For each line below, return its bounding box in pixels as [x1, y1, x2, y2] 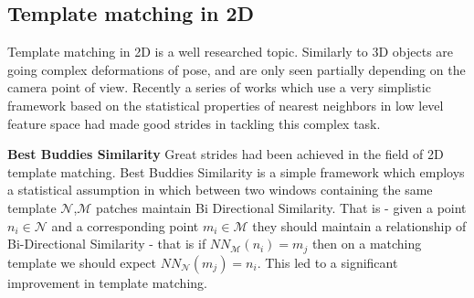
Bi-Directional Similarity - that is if [7, 234, 206, 253]
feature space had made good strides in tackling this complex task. [7, 113, 381, 133]
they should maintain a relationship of [252, 216, 467, 235]
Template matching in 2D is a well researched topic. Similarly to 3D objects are [7, 42, 454, 61]
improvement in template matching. [7, 272, 207, 292]
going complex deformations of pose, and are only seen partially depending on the [7, 59, 466, 79]
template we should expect [7, 252, 157, 271]
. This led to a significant [257, 252, 398, 271]
